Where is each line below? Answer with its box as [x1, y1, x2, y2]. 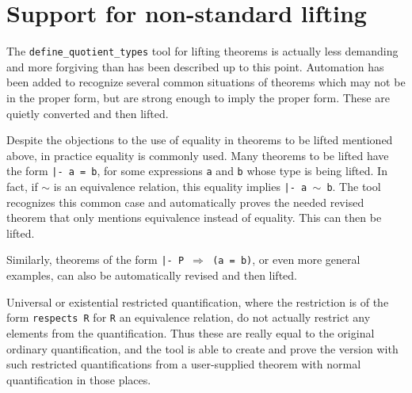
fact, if [6, 178, 38, 194]
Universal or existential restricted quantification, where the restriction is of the [6, 293, 389, 310]
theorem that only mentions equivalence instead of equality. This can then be [6, 209, 382, 226]
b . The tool [326, 178, 381, 194]
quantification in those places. [6, 371, 151, 387]
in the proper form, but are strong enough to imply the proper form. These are [6, 89, 390, 105]
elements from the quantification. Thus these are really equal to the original [6, 324, 375, 341]
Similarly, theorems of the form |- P [6, 251, 185, 268]
